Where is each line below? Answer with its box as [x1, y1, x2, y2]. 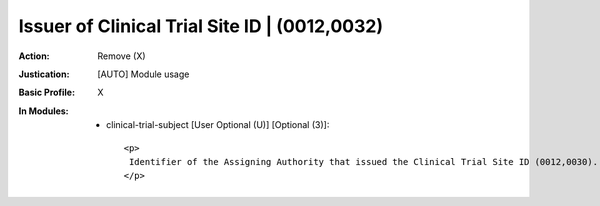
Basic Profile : [18, 86, 75, 99]
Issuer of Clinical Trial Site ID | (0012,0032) [18, 15, 384, 37]
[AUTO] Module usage [97, 68, 190, 80]
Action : [18, 50, 50, 62]
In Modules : [18, 105, 69, 117]
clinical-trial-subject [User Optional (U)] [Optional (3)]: [106, 119, 330, 131]
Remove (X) [97, 50, 146, 62]
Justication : [18, 68, 70, 80]
